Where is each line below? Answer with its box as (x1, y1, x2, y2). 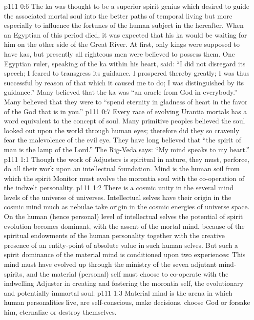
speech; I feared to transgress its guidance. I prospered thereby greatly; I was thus (4, 68, 250, 78)
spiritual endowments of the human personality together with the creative (4, 230, 225, 240)
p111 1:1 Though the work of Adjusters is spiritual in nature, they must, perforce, (4, 154, 250, 164)
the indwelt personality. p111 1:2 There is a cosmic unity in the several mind (4, 182, 233, 193)
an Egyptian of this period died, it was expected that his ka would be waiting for (4, 29, 247, 40)
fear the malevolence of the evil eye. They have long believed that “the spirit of (4, 135, 241, 145)
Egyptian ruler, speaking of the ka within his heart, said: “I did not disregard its (4, 58, 246, 68)
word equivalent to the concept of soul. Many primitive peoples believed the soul (4, 116, 245, 126)
